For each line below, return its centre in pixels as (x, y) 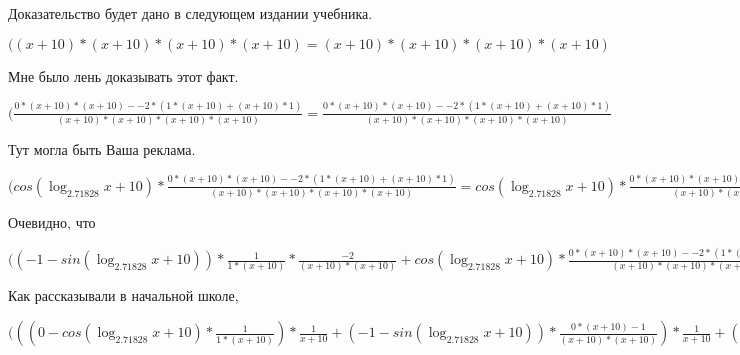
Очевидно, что (52, 222)
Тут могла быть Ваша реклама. (102, 148)
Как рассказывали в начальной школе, (123, 295)
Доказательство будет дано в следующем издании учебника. (190, 13)
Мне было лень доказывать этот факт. (123, 75)
